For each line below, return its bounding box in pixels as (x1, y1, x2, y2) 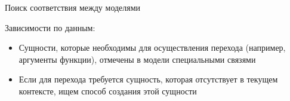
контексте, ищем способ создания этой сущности (18, 84, 197, 97)
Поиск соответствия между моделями (5, 1, 141, 13)
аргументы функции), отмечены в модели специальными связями (18, 53, 256, 65)
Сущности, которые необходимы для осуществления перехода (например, (18, 41, 286, 54)
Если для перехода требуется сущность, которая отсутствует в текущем (18, 73, 278, 85)
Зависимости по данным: (5, 21, 95, 33)
